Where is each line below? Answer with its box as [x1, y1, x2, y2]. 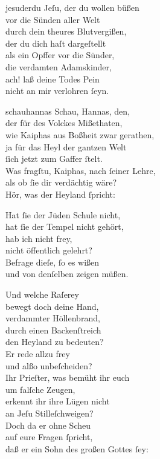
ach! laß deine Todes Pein [5, 72, 100, 85]
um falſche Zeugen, [5, 383, 75, 395]
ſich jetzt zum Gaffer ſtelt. [5, 152, 103, 165]
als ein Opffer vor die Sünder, [5, 49, 115, 61]
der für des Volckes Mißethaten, [5, 116, 123, 129]
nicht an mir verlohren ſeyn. [5, 84, 109, 97]
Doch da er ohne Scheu [5, 418, 91, 431]
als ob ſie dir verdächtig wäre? [5, 176, 117, 189]
